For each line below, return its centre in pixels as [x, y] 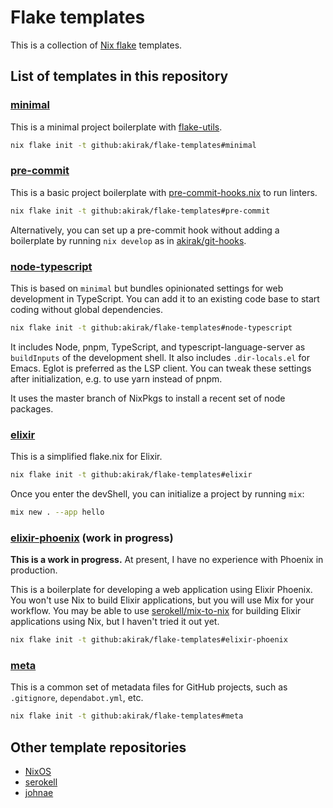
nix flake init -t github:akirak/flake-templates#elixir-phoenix [149, 640]
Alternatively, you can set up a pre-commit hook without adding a [145, 230]
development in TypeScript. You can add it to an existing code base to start [165, 298]
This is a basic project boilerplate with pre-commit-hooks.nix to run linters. [164, 192]
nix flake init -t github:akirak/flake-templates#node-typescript [151, 327]
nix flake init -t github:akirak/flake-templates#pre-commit [140, 211]
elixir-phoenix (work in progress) [92, 538]
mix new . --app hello [57, 512]
